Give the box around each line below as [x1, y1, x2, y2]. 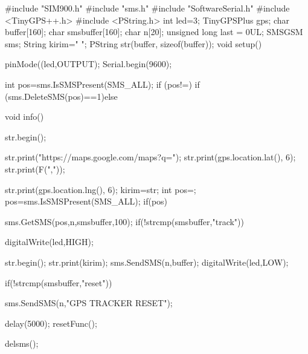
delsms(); [5, 337, 39, 350]
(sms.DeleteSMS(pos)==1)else [5, 90, 118, 102]
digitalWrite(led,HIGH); [5, 235, 94, 248]
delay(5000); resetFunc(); [5, 316, 97, 329]
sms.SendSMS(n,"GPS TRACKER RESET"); [5, 297, 173, 309]
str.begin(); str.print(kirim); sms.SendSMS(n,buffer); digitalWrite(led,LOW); [5, 255, 289, 268]
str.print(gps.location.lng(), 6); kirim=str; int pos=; [5, 183, 196, 195]
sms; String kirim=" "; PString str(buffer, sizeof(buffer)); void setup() [5, 37, 262, 50]
